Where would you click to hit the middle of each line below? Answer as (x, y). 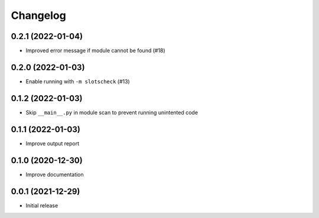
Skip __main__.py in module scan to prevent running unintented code (112, 112)
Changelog (38, 15)
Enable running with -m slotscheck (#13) (78, 81)
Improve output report (53, 143)
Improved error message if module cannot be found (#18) (95, 51)
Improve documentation (55, 174)
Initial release (42, 205)
